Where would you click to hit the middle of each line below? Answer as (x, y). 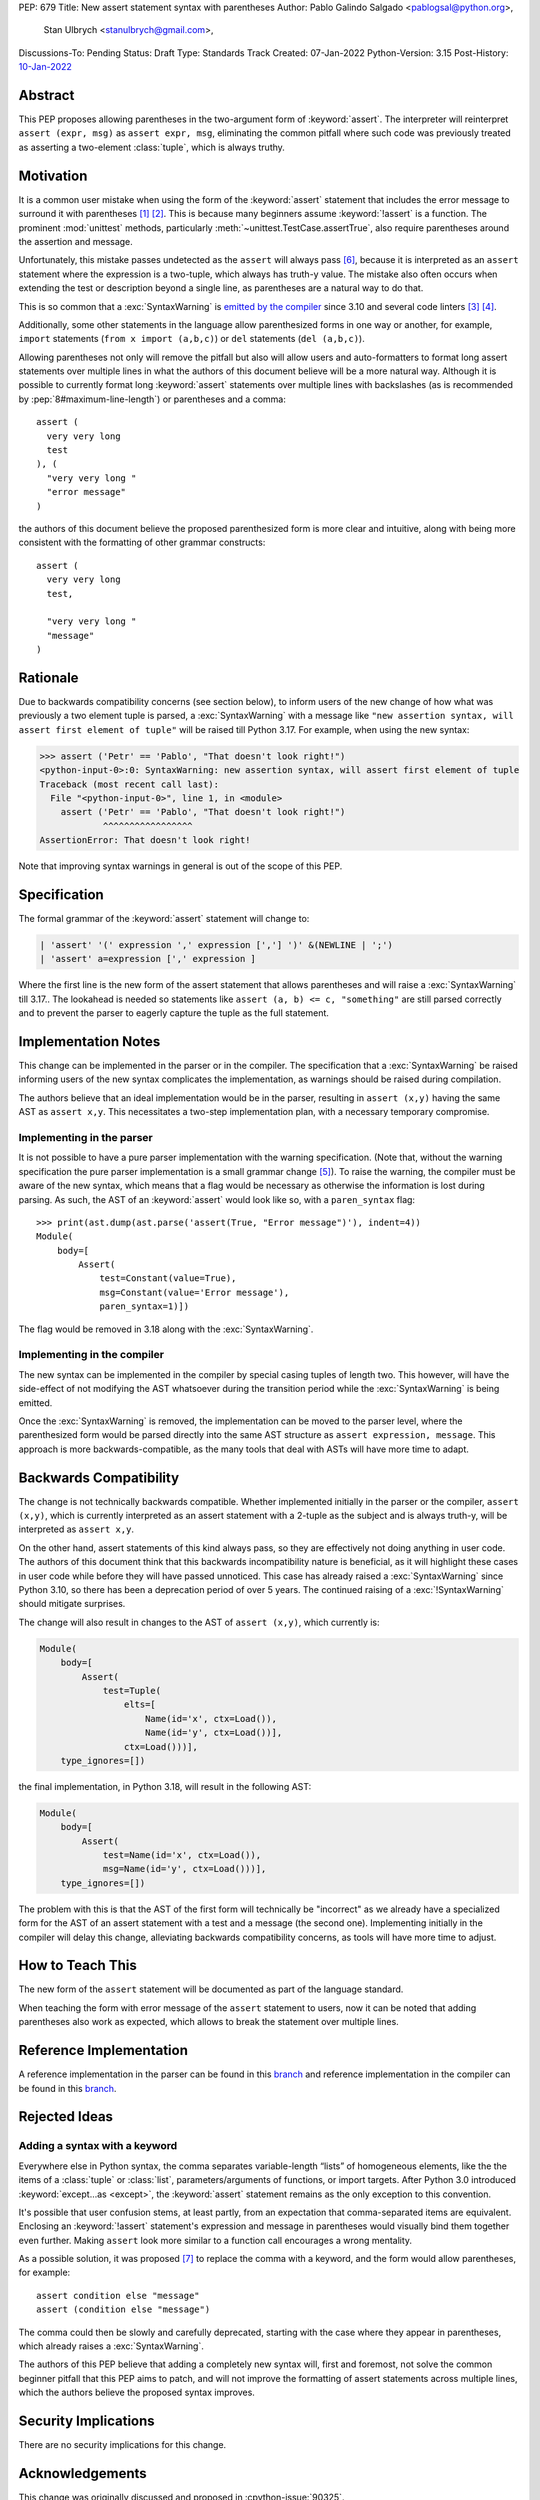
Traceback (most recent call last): (129, 784)
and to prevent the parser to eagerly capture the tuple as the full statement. (174, 1013)
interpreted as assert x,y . (76, 1529)
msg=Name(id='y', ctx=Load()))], (184, 1869)
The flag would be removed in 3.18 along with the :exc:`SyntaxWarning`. (166, 1329)
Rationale (48, 677)
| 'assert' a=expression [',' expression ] (148, 959)
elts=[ (140, 1704)
